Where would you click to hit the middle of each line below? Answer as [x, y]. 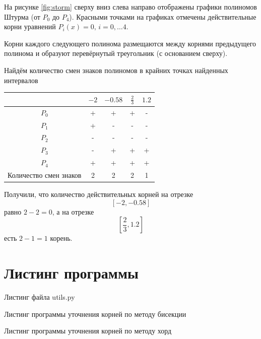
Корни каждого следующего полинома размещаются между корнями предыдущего [130, 43]
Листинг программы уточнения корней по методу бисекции [95, 314]
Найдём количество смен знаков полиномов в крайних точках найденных [116, 70]
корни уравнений [30, 26]
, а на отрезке [73, 211]
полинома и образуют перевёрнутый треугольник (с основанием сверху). [116, 53]
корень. [61, 238]
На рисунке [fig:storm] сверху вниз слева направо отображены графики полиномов [130, 7]
